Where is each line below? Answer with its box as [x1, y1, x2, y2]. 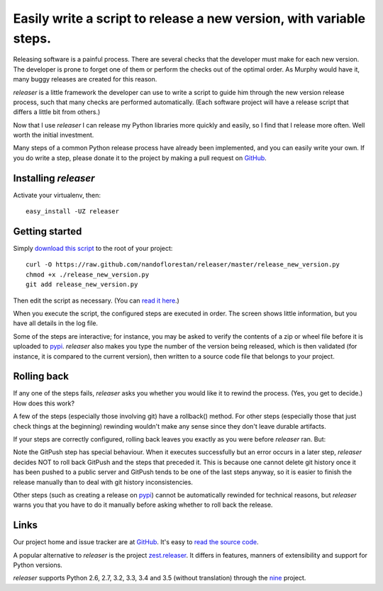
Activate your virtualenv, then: [13, 191, 101, 199]
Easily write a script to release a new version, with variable [13, 11, 366, 26]
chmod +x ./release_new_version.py [26, 270, 150, 278]
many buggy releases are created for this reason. [13, 75, 157, 84]
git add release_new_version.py [26, 281, 138, 288]
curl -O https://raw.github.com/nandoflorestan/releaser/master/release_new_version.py [26, 261, 340, 269]
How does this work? [13, 399, 74, 407]
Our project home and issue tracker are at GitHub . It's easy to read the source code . [13, 538, 259, 546]
